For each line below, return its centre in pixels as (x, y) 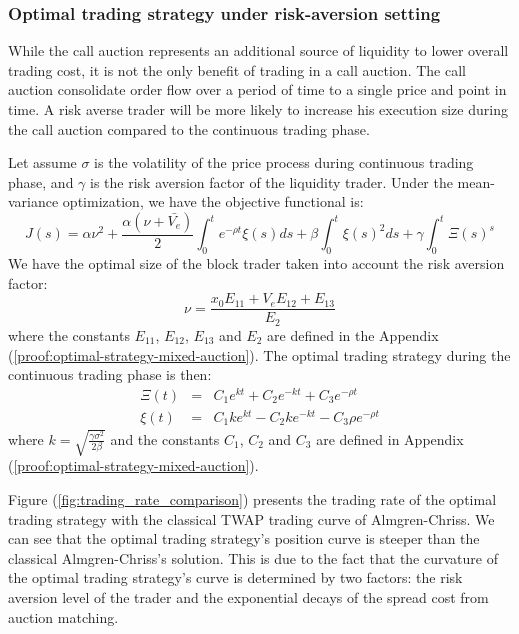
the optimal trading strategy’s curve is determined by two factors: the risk (235, 577)
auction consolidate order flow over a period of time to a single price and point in (257, 89)
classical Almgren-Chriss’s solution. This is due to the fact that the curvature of (253, 557)
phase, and (41, 181)
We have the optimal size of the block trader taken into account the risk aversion (256, 263)
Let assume (42, 162)
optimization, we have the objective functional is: (213, 201)
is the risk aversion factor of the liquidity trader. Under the (271, 181)
